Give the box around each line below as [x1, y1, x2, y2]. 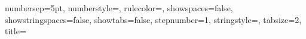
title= [5, 25, 26, 37]
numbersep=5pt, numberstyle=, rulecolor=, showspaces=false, [5, 2, 233, 14]
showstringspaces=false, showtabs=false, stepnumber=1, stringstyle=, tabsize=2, [5, 13, 302, 25]
